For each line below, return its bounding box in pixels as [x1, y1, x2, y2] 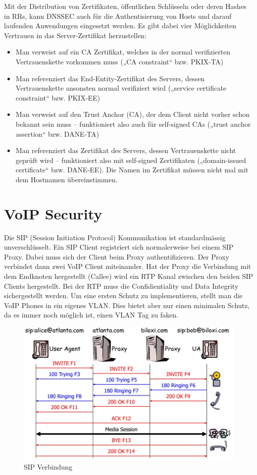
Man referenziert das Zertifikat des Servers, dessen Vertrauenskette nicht [15, 145, 236, 156]
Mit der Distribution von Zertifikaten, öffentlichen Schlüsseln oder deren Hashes [4, 1, 247, 11]
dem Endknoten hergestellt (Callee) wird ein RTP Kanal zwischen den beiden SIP [4, 271, 254, 281]
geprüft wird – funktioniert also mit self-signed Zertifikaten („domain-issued [15, 155, 246, 165]
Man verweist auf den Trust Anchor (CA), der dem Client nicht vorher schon [15, 109, 250, 119]
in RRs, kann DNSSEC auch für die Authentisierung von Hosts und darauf [4, 10, 232, 21]
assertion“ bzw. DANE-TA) [15, 128, 99, 139]
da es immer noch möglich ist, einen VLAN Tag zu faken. [4, 310, 178, 320]
